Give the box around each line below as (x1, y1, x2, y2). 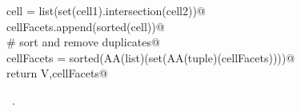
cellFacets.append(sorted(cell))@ (6, 18, 165, 34)
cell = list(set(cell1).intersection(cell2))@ (6, 2, 206, 18)
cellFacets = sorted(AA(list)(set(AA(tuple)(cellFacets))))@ (6, 49, 295, 65)
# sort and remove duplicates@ (6, 34, 160, 50)
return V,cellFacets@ (6, 65, 108, 81)
